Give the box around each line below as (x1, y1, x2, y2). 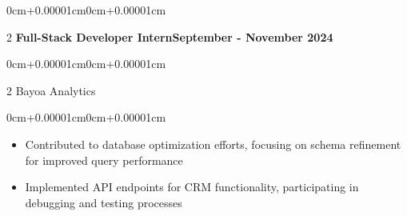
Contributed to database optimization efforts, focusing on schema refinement (25, 135, 401, 152)
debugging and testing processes (25, 194, 182, 210)
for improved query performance (25, 151, 183, 168)
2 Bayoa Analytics (6, 82, 96, 98)
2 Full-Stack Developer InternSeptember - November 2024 (6, 28, 333, 45)
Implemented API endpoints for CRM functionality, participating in (25, 178, 359, 195)
